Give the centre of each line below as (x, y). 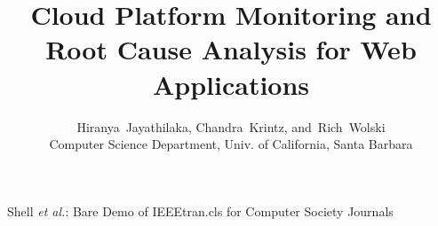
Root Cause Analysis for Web (231, 49)
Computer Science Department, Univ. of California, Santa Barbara (231, 144)
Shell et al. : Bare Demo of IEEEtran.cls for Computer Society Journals (200, 210)
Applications (231, 84)
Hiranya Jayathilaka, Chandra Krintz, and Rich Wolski (231, 126)
